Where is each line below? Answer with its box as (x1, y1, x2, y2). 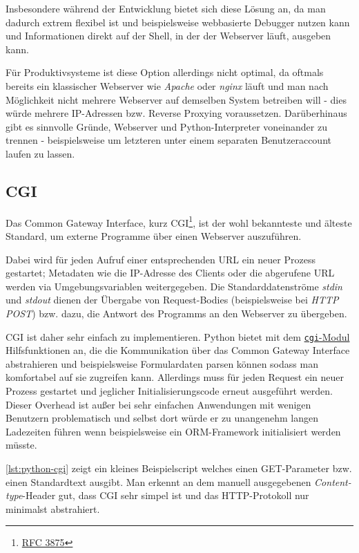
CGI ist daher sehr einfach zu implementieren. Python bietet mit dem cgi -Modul (6, 329, 350, 344)
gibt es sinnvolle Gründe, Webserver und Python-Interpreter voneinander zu (6, 119, 327, 133)
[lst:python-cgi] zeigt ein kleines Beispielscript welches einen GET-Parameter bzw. (6, 460, 352, 475)
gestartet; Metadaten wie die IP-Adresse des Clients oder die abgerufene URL (6, 265, 335, 280)
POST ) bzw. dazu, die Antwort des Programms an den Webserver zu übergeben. (6, 306, 347, 320)
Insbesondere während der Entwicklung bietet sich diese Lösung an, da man (6, 1, 326, 15)
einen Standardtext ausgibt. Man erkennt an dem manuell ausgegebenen (6, 474, 311, 489)
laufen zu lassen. (6, 146, 75, 160)
